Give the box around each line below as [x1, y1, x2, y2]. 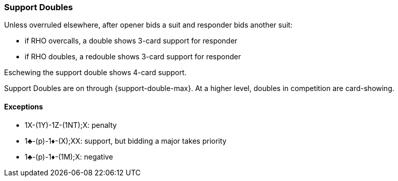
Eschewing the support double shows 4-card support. [4, 68, 187, 77]
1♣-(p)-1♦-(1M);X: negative [25, 152, 113, 161]
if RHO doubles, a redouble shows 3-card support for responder [25, 52, 241, 61]
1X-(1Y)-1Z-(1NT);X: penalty [25, 120, 117, 129]
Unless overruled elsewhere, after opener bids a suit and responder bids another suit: [4, 20, 292, 30]
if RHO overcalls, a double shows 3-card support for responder [25, 36, 238, 46]
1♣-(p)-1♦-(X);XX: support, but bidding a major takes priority [25, 136, 227, 145]
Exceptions [4, 102, 43, 111]
